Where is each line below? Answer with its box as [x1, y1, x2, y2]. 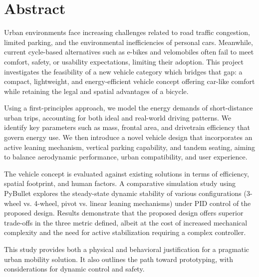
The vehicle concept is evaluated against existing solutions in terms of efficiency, [4, 168, 249, 178]
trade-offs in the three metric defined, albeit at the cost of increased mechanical [4, 217, 248, 227]
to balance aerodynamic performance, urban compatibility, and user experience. [4, 151, 248, 162]
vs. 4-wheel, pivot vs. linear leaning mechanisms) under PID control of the [23, 197, 251, 208]
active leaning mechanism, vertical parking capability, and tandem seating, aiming [4, 141, 256, 152]
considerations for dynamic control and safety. [4, 263, 145, 274]
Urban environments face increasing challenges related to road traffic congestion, [4, 27, 250, 37]
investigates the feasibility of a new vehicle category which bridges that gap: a [4, 66, 243, 76]
